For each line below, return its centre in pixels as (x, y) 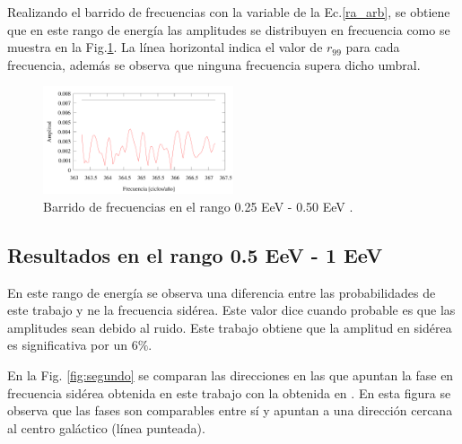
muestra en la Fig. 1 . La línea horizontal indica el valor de (165, 47)
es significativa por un (67, 345)
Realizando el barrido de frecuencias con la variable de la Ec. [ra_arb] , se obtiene (229, 12)
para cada (373, 47)
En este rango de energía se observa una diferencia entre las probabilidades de (222, 292)
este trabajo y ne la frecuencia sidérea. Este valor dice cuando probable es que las (231, 310)
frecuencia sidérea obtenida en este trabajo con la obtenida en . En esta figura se (229, 392)
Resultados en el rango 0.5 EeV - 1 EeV (195, 254)
